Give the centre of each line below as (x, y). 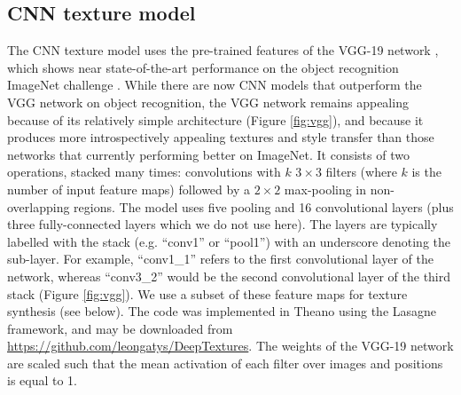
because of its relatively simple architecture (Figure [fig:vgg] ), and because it (215, 119)
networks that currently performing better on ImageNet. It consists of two (208, 154)
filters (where (361, 172)
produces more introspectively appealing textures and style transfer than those (221, 137)
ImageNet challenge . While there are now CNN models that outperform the (215, 85)
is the (426, 172)
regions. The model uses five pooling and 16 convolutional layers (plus (264, 206)
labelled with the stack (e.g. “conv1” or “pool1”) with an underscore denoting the (229, 241)
